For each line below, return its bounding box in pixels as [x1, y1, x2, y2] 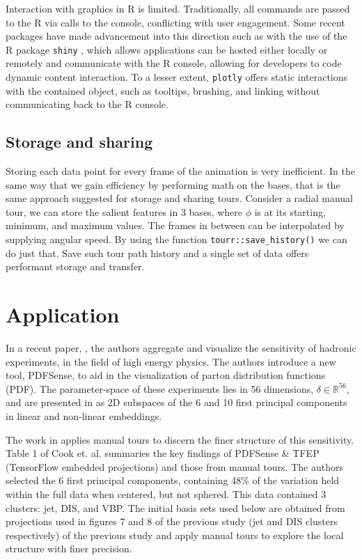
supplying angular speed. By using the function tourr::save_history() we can [6, 232, 347, 247]
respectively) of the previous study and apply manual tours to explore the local [6, 527, 344, 542]
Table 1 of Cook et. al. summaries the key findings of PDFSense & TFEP [6, 446, 320, 460]
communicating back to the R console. [6, 97, 168, 111]
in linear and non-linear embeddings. [6, 408, 162, 423]
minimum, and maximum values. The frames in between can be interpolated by [6, 218, 345, 233]
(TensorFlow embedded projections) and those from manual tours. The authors [6, 459, 343, 474]
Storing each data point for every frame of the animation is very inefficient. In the [6, 164, 355, 178]
